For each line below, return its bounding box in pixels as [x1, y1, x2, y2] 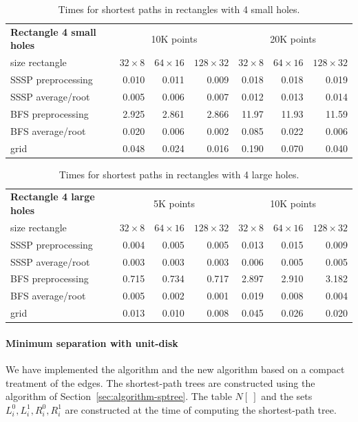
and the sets [261, 389, 313, 403]
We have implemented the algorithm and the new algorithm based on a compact [6, 361, 345, 376]
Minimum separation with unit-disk [6, 335, 178, 350]
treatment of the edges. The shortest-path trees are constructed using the [6, 375, 315, 390]
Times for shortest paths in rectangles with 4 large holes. [59, 167, 299, 181]
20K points [270, 31, 317, 45]
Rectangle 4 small [10, 24, 96, 39]
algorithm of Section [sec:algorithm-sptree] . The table [6, 389, 232, 403]
